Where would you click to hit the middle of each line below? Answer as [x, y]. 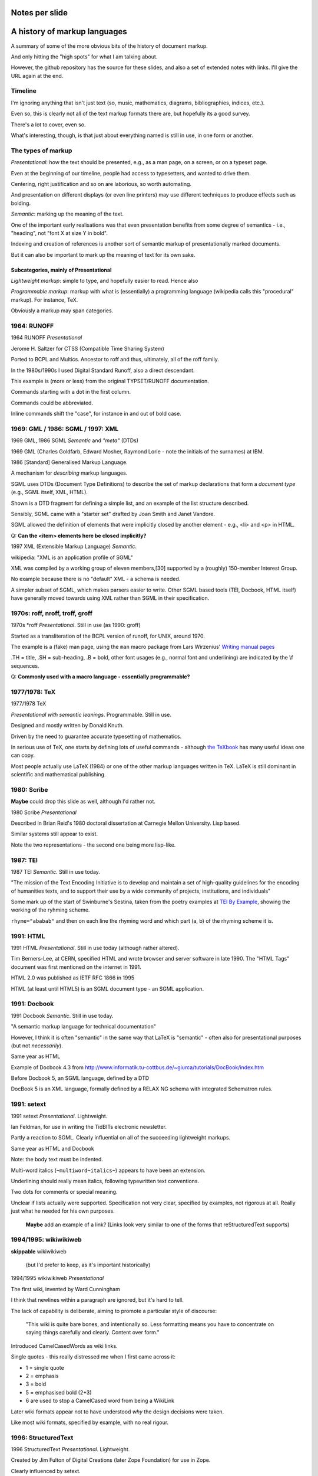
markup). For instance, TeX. [44, 300]
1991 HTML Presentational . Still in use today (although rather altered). [95, 948]
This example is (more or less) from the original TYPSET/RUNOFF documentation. [110, 381]
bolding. [21, 203]
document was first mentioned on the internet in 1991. [76, 967]
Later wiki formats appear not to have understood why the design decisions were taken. [117, 1412]
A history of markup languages [69, 32]
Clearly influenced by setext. [46, 1471]
